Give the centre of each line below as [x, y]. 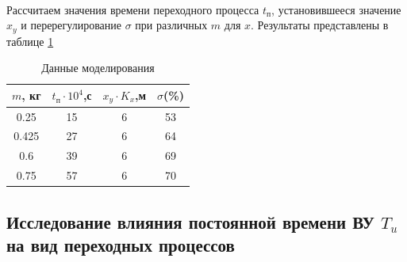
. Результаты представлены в [320, 25]
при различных [171, 25]
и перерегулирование [71, 25]
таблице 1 [30, 41]
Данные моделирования [98, 68]
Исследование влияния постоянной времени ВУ [190, 221]
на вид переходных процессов [121, 244]
